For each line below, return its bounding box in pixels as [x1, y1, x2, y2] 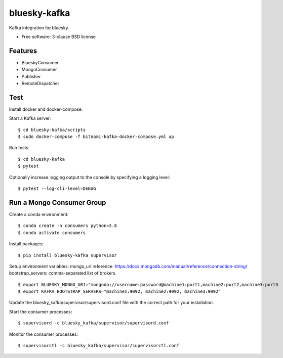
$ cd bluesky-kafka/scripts [18, 127, 86, 133]
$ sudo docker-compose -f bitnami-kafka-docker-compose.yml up [18, 134, 174, 139]
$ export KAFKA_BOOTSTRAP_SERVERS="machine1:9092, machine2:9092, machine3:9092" [18, 289, 221, 294]
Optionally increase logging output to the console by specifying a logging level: [9, 174, 170, 180]
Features [9, 46, 37, 55]
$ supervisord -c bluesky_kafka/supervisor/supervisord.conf [18, 320, 169, 326]
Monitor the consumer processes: [9, 331, 79, 337]
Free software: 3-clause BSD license [21, 34, 96, 40]
